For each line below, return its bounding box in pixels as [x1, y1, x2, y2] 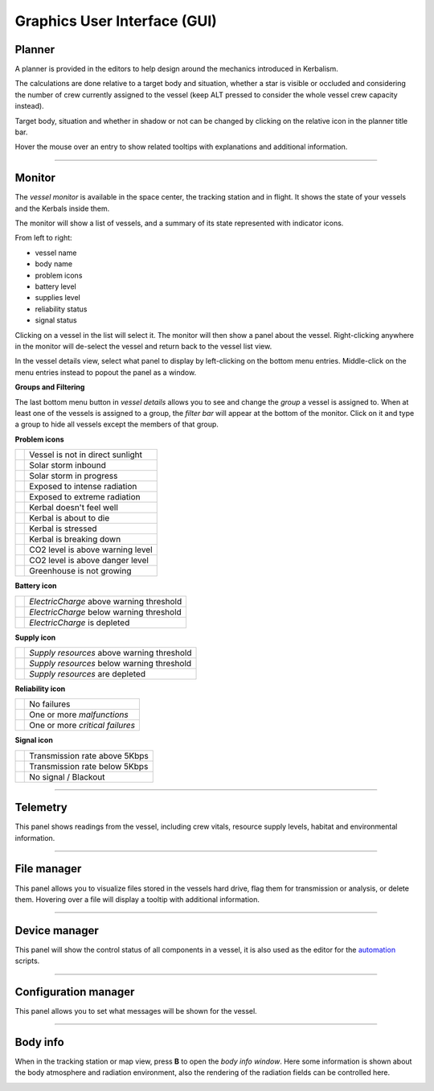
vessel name [35, 248, 77, 257]
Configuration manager [14, 986, 135, 998]
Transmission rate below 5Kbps [29, 760, 149, 772]
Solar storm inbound [29, 459, 106, 471]
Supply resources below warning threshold [29, 657, 192, 669]
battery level [35, 282, 76, 291]
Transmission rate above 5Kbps [29, 750, 149, 761]
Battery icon [14, 581, 57, 591]
